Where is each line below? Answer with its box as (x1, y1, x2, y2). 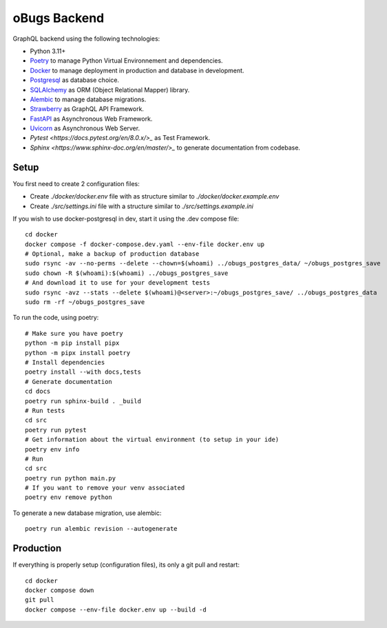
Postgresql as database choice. (30, 76, 120, 84)
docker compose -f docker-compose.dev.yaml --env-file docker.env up (25, 240, 265, 248)
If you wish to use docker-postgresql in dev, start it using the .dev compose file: (12, 214, 240, 223)
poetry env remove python (25, 494, 113, 501)
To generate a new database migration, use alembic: (12, 509, 162, 517)
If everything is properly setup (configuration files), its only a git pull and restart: (12, 560, 240, 569)
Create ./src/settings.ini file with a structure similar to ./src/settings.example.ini (30, 202, 254, 210)
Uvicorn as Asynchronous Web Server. (30, 124, 140, 132)
